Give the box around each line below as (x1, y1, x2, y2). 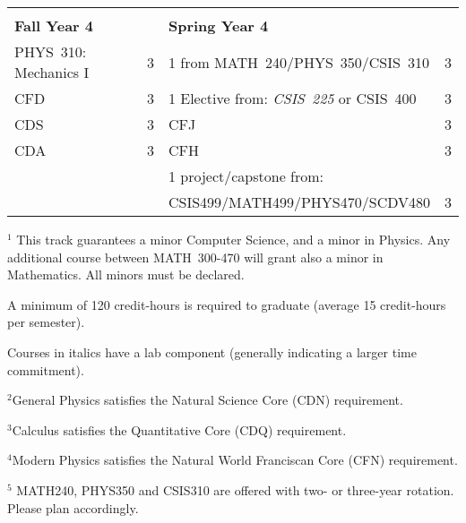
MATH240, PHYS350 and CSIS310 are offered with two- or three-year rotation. (16, 480, 454, 499)
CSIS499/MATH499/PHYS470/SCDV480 (168, 192, 430, 212)
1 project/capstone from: (168, 166, 324, 186)
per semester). (7, 313, 85, 331)
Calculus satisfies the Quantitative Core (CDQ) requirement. (12, 420, 347, 439)
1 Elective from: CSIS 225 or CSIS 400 (168, 88, 417, 108)
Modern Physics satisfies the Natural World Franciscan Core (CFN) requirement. (12, 450, 458, 469)
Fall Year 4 (14, 15, 93, 36)
